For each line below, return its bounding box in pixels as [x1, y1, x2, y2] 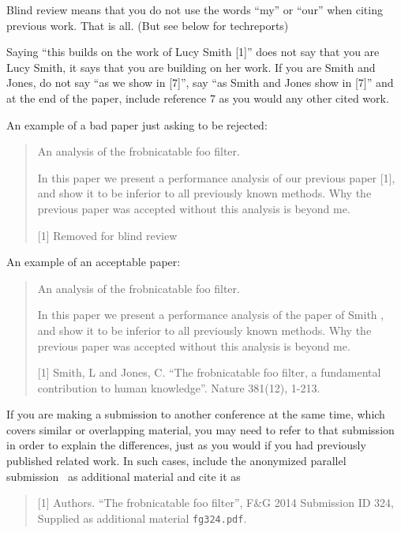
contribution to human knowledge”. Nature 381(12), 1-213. [37, 379, 320, 396]
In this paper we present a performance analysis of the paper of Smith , [37, 306, 384, 323]
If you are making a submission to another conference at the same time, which [6, 406, 385, 422]
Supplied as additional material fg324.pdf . [37, 509, 247, 526]
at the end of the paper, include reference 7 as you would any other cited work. [6, 89, 389, 106]
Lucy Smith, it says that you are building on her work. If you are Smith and [6, 58, 376, 75]
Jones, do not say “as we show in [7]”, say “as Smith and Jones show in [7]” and [6, 74, 394, 91]
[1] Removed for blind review [37, 227, 178, 243]
